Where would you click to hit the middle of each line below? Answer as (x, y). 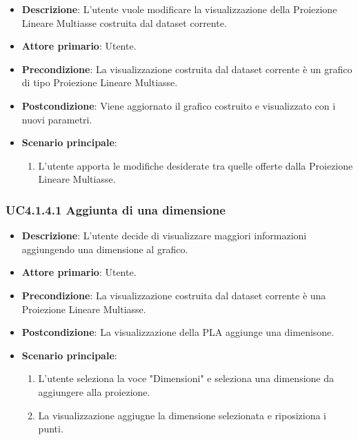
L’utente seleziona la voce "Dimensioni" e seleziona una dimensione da (186, 378)
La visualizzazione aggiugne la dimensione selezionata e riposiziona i (182, 415)
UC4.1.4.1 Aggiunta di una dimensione (116, 209)
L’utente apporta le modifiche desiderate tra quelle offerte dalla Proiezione (196, 165)
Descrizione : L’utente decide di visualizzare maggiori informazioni (164, 236)
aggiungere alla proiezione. (94, 391)
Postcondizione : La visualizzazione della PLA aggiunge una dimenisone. (178, 332)
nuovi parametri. (57, 119)
